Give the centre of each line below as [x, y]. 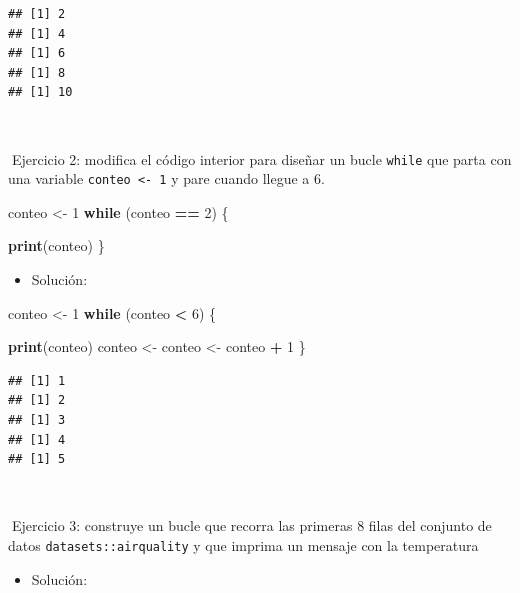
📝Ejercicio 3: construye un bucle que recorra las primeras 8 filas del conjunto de [250, 525]
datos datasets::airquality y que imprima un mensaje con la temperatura [243, 545]
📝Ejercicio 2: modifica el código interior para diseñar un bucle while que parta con [260, 158]
